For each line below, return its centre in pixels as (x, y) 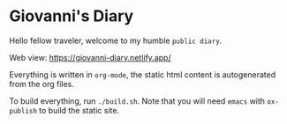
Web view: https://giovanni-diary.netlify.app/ (90, 57)
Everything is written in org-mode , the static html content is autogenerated (143, 74)
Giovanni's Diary (72, 16)
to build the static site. (79, 110)
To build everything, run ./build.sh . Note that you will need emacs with (137, 101)
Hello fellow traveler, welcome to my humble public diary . (116, 40)
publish (23, 111)
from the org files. (42, 84)
